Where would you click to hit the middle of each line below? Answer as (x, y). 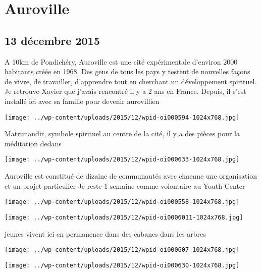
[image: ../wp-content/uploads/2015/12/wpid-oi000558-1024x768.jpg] (122, 202)
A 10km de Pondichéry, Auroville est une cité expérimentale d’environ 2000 (121, 61)
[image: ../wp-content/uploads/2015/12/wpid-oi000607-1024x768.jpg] (122, 250)
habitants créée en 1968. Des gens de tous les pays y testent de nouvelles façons (127, 71)
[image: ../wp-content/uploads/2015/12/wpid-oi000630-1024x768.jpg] (122, 265)
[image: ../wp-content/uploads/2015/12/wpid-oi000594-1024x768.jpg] (122, 117)
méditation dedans (33, 143)
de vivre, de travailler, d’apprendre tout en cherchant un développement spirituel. (131, 81)
